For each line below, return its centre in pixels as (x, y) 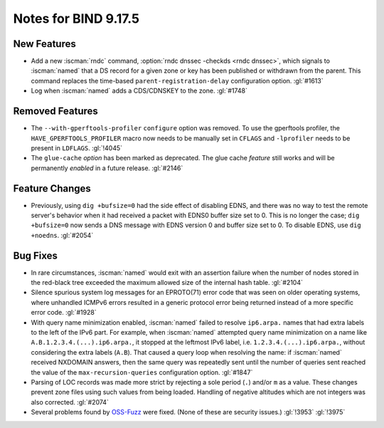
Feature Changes (52, 188)
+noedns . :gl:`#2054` (62, 235)
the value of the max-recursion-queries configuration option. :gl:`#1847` (142, 372)
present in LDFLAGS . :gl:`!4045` (77, 148)
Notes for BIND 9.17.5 (76, 19)
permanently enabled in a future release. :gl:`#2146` (107, 168)
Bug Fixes (36, 255)
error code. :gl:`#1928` (64, 313)
